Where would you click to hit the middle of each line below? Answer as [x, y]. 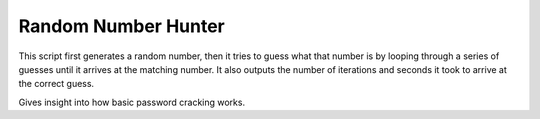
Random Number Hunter [121, 26]
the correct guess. [56, 84]
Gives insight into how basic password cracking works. [131, 102]
